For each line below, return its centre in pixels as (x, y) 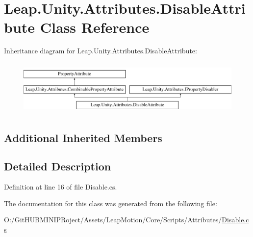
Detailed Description (58, 166)
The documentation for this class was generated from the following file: (111, 203)
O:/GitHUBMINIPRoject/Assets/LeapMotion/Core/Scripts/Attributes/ (113, 220)
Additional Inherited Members (83, 137)
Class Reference (95, 27)
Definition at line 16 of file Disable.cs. (61, 187)
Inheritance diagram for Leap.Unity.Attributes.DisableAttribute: (101, 51)
